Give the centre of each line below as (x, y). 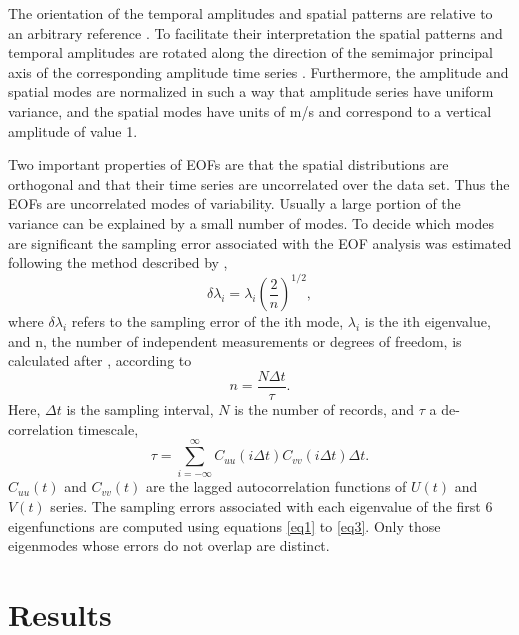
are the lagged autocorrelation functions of (276, 486)
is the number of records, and (324, 409)
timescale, (108, 428)
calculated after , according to (100, 360)
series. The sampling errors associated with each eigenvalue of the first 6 (271, 505)
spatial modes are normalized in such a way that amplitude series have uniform (251, 91)
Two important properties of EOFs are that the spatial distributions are (228, 164)
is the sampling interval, (140, 409)
